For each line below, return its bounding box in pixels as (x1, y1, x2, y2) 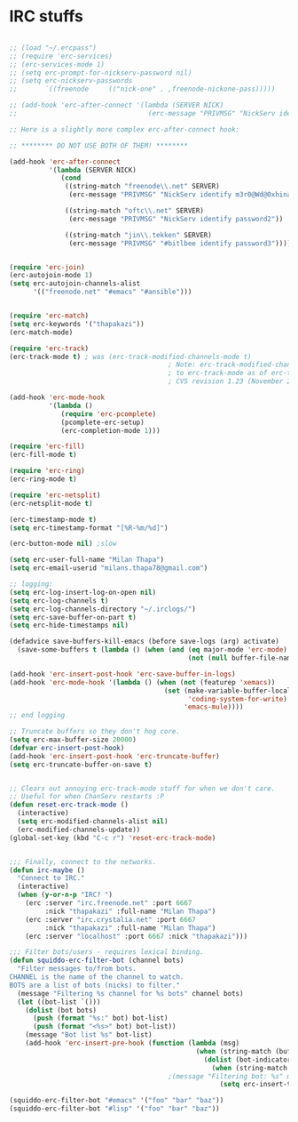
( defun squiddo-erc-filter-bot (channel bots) (9, 956, 184, 966)
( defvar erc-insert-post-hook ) (9, 743, 125, 752)
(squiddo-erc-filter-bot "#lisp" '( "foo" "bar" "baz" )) (9, 1104, 220, 1113)
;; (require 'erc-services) (9, 52, 114, 60)
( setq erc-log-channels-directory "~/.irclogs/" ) (9, 605, 197, 613)
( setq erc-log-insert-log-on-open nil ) (9, 588, 157, 597)
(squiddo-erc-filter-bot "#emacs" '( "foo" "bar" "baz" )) (9, 1096, 224, 1105)
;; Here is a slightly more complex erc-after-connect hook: (9, 124, 240, 134)
